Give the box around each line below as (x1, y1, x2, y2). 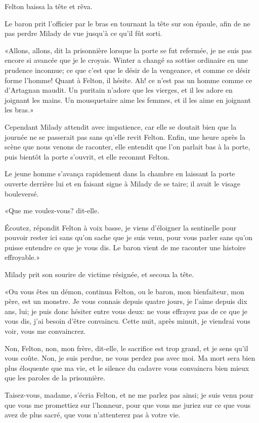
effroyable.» (5, 252, 40, 262)
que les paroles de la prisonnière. (5, 372, 106, 383)
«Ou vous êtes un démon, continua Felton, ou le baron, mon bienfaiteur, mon (5, 286, 244, 296)
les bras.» (5, 104, 34, 115)
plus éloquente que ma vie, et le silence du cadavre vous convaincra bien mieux (5, 362, 249, 373)
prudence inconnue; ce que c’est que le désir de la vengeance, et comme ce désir (5, 64, 250, 75)
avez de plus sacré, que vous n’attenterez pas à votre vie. (5, 409, 181, 420)
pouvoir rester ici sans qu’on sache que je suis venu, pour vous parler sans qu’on (5, 232, 253, 243)
